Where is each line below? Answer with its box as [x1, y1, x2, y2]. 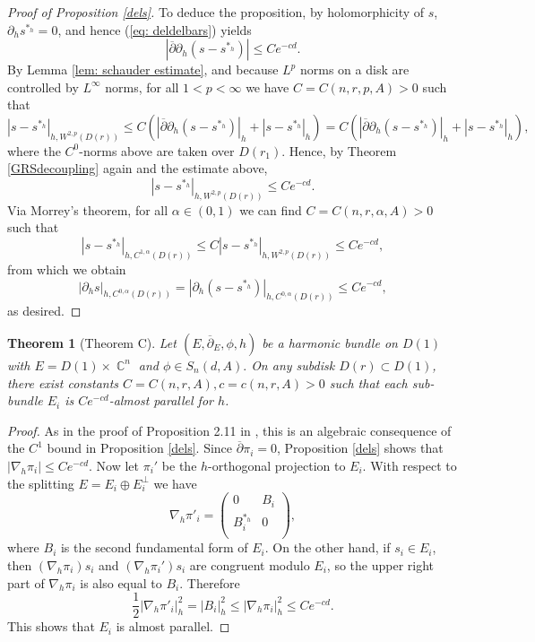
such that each [329, 373, 408, 392]
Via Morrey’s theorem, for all [7, 200, 168, 219]
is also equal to [80, 573, 162, 592]
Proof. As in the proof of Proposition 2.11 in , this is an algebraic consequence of [7, 421, 452, 439]
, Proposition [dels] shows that [276, 438, 444, 457]
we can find [239, 200, 302, 219]
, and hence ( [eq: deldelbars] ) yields [57, 20, 252, 39]
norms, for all [105, 77, 179, 96]
